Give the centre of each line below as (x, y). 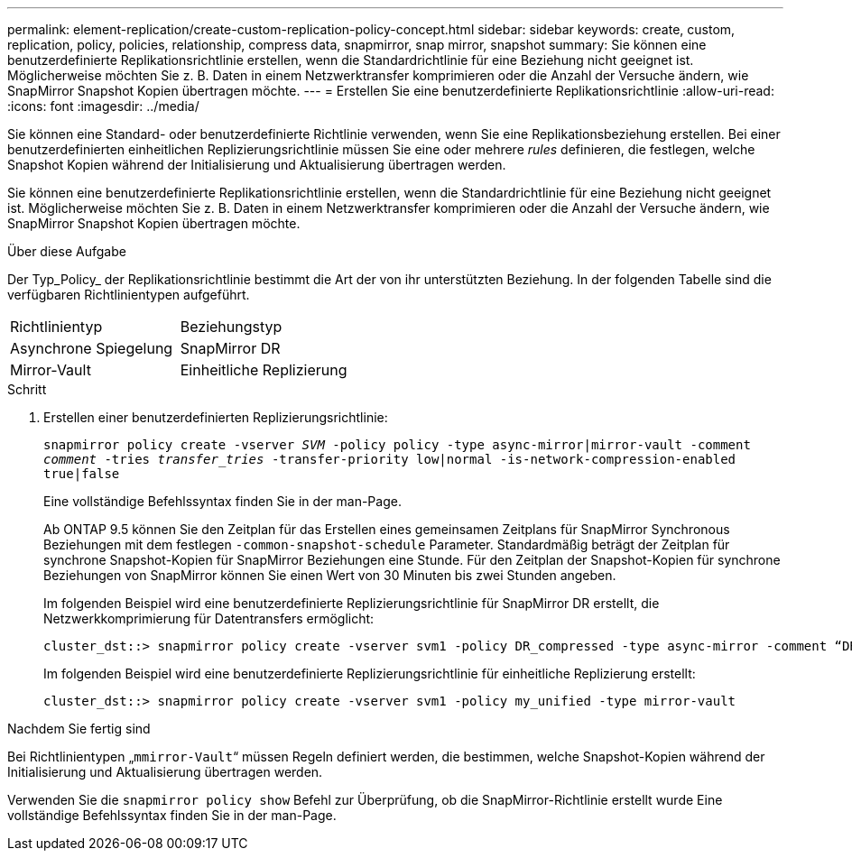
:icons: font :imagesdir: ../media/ (103, 106)
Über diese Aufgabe (67, 251)
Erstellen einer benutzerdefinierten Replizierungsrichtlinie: (216, 417)
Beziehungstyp (231, 327)
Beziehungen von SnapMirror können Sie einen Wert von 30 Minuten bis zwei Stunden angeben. (330, 575)
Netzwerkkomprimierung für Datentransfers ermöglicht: (209, 618)
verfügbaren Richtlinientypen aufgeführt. (129, 295)
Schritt (27, 389)
